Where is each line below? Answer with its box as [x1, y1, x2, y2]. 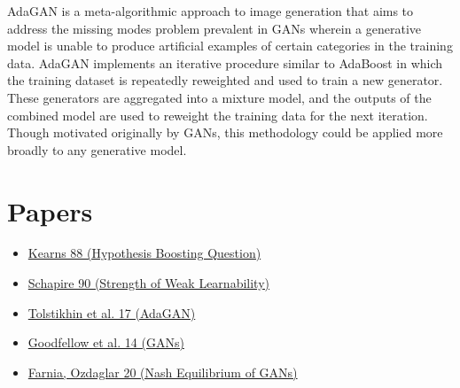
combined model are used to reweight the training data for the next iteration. [7, 105, 428, 124]
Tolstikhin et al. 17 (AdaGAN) [27, 303, 196, 322]
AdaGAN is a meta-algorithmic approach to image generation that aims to [7, 2, 414, 19]
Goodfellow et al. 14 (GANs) [27, 333, 184, 352]
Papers [7, 192, 93, 229]
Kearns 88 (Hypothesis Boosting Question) [27, 244, 261, 262]
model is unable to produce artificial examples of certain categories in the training [7, 36, 453, 55]
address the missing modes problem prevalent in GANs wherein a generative [7, 19, 421, 37]
